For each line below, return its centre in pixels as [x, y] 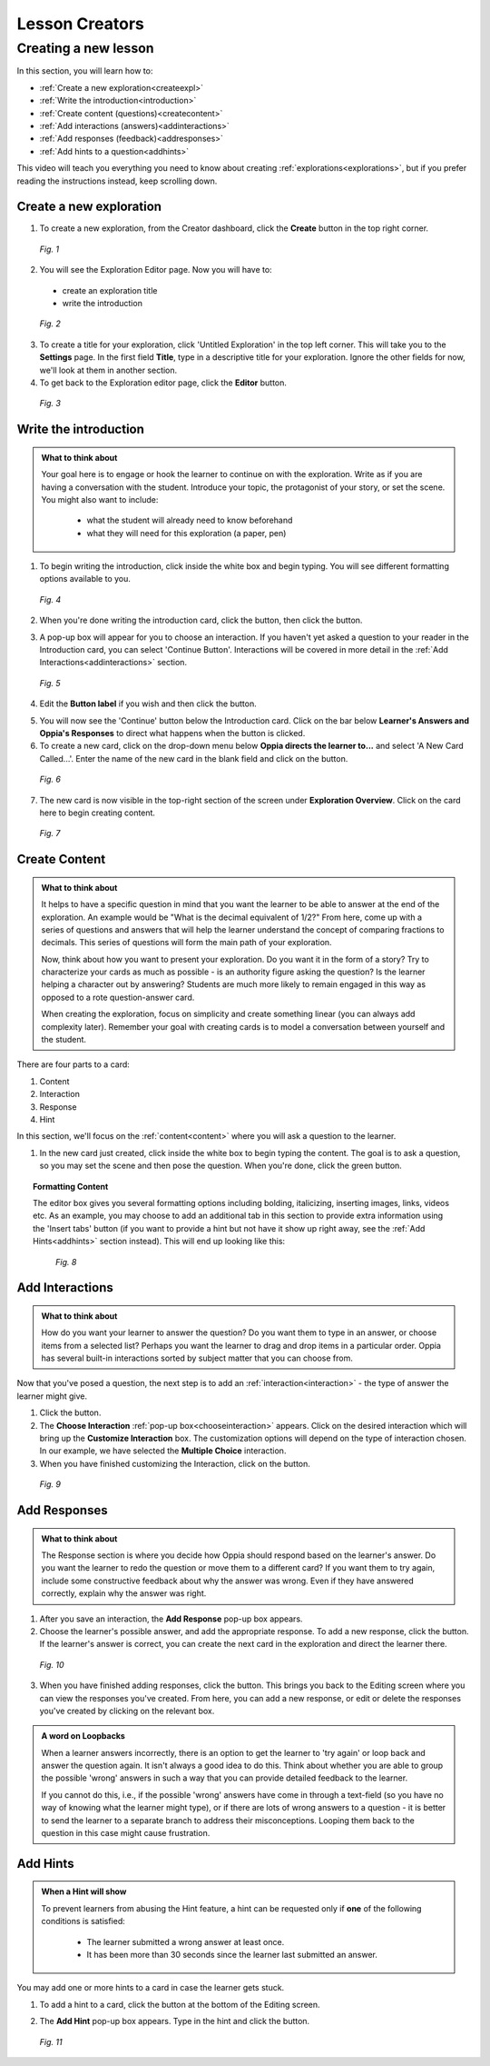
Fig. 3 [50, 404]
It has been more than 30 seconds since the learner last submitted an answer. [232, 1955]
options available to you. [85, 579]
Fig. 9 [50, 1484]
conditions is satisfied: [83, 1921]
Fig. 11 [51, 2041]
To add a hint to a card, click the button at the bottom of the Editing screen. [180, 2004]
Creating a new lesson [85, 48]
